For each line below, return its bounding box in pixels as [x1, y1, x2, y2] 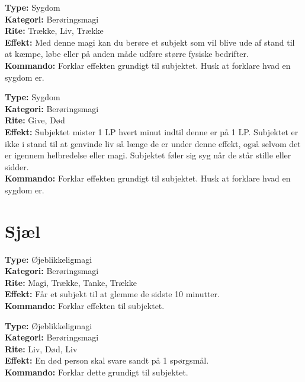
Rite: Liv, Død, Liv [5, 342, 78, 355]
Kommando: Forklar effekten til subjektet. [5, 300, 165, 311]
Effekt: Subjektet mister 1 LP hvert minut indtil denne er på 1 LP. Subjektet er [5, 125, 298, 138]
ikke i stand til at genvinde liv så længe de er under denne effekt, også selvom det [5, 137, 301, 149]
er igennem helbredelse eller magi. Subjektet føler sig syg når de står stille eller [5, 149, 291, 161]
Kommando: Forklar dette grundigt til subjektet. [5, 365, 188, 378]
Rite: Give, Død [5, 114, 65, 126]
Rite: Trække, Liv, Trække [5, 24, 104, 37]
